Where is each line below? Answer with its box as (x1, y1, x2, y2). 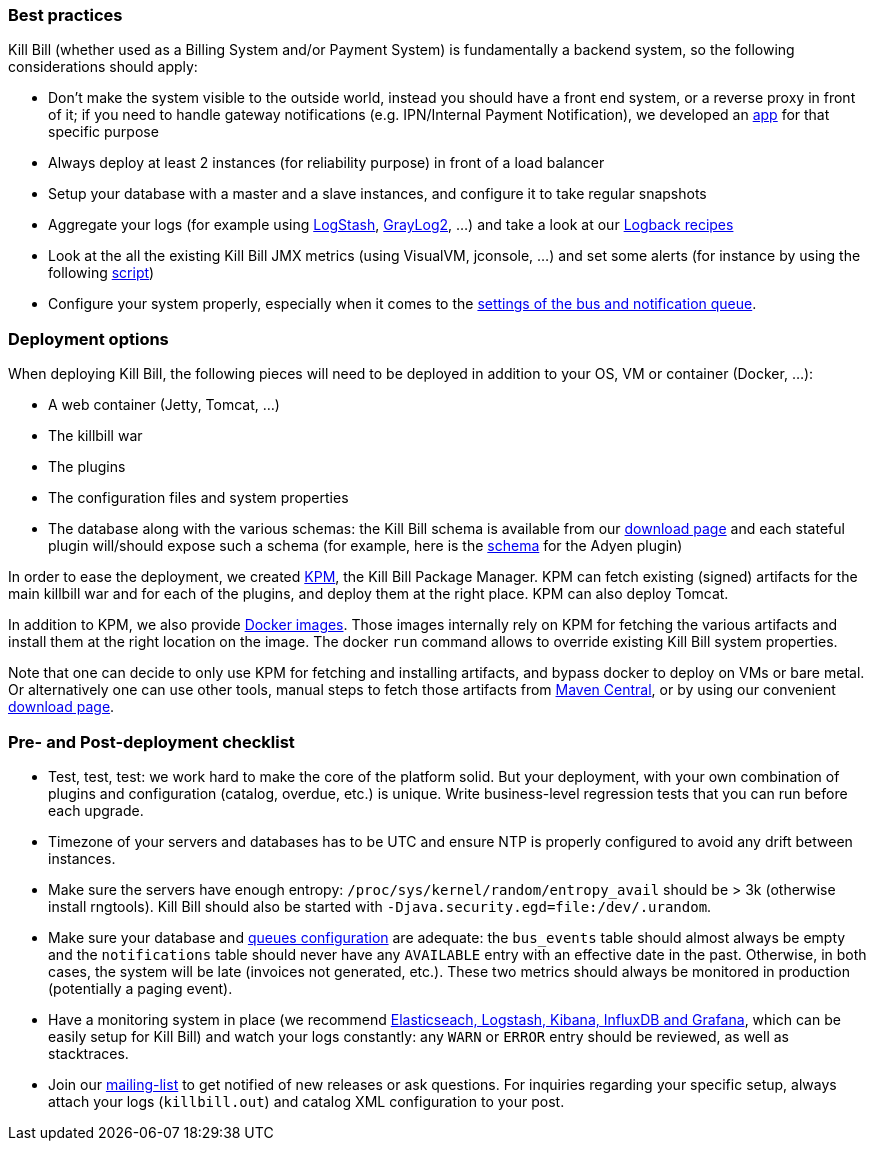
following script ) (48, 264, 155, 282)
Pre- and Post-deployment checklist (8, 731, 295, 752)
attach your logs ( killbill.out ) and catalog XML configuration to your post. (48, 1092, 565, 1110)
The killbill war (48, 427, 143, 445)
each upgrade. (48, 801, 144, 819)
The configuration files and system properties (48, 489, 349, 507)
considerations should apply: (8, 58, 198, 76)
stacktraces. (48, 1044, 129, 1062)
